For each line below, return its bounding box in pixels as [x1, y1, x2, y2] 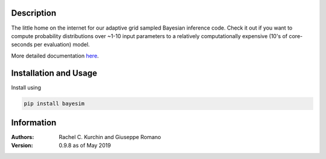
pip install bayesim [24, 100, 85, 107]
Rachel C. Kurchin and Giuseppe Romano [59, 134, 161, 141]
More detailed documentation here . [11, 52, 99, 59]
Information [11, 117, 57, 128]
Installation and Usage [11, 68, 98, 78]
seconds [11, 41, 33, 48]
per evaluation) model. [34, 41, 90, 48]
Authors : [11, 134, 34, 141]
